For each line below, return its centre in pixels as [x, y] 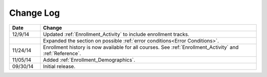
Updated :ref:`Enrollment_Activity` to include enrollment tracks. [116, 34]
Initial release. [59, 66]
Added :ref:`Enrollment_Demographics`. [89, 60]
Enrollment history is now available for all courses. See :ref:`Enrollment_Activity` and [141, 47]
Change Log [35, 13]
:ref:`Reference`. [62, 53]
